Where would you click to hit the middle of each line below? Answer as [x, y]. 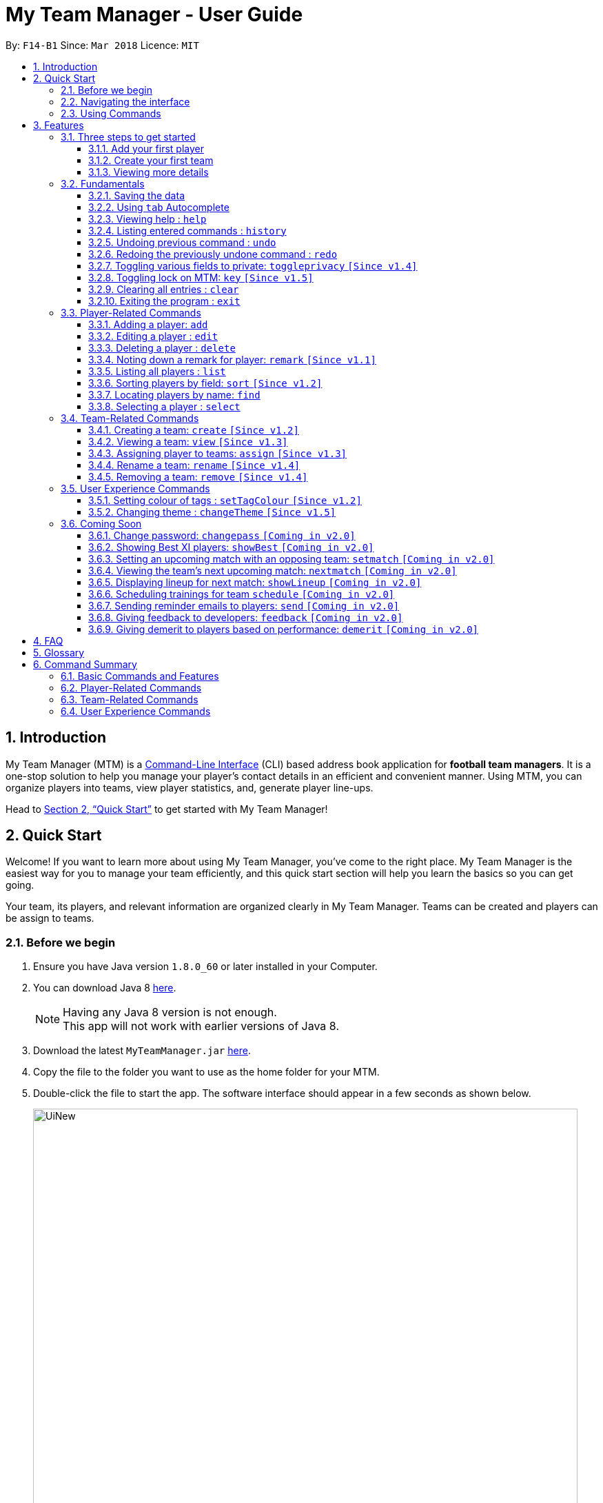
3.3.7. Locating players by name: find [174, 394]
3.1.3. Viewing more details [149, 172]
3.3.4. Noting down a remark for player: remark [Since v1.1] [232, 359]
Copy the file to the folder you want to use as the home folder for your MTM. [206, 1072]
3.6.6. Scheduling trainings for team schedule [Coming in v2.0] [242, 594]
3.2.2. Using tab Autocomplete [159, 207]
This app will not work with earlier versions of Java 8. [201, 1026]
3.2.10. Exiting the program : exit [164, 301]
